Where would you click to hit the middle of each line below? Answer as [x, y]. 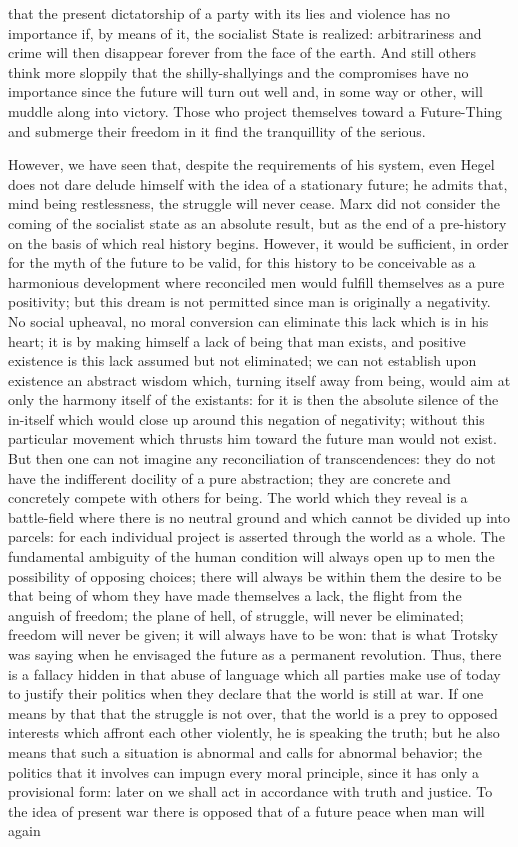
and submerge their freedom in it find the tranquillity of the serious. [217, 130]
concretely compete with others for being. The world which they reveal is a [238, 497]
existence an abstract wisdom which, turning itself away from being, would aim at [259, 379]
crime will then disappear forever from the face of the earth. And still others [242, 52]
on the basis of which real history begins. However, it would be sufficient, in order [258, 242]
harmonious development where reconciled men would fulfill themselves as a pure [256, 281]
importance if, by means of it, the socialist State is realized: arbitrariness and [245, 32]
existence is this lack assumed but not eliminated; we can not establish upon [242, 360]
